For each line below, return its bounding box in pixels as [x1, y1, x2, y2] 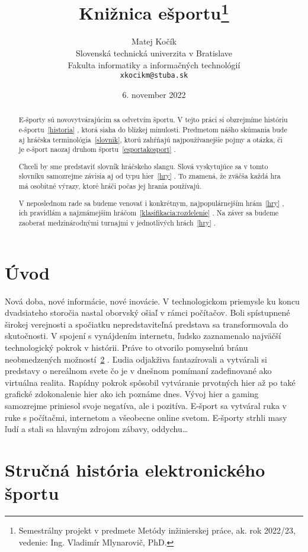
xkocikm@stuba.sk [120, 71, 188, 80]
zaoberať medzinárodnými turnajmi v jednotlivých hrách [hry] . [18, 217, 216, 227]
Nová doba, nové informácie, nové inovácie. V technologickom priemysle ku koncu [5, 294, 300, 307]
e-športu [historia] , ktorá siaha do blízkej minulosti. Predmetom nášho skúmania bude [18, 124, 287, 134]
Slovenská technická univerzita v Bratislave [75, 47, 233, 59]
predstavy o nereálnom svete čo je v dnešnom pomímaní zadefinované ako [5, 364, 272, 377]
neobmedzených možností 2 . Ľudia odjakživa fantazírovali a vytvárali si [5, 353, 267, 365]
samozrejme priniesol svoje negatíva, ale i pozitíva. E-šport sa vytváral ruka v [5, 399, 287, 411]
